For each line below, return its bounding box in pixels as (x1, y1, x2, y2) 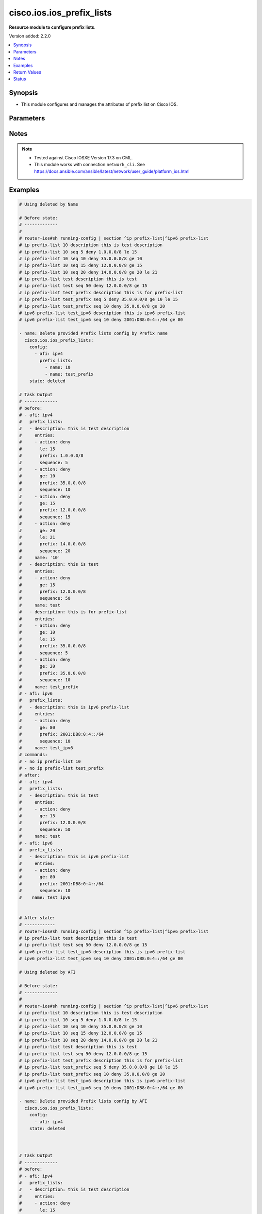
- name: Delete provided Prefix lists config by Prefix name (19, 331, 168, 336)
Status (13, 76, 26, 82)
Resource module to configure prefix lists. (9, 24, 96, 30)
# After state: (19, 915, 55, 920)
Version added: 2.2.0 (9, 33, 51, 39)
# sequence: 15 (19, 514, 71, 520)
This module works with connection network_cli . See (34, 162, 145, 168)
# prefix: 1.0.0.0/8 (19, 453, 83, 458)
